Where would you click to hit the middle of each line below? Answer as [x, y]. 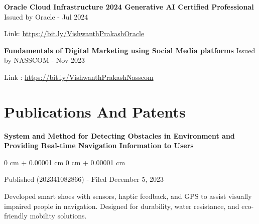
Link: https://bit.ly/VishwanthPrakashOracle [74, 33]
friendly [16, 216]
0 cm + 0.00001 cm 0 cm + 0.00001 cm [65, 162]
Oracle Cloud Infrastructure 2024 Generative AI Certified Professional [129, 7]
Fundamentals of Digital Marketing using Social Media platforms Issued [130, 50]
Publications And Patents [95, 111]
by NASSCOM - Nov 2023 [44, 60]
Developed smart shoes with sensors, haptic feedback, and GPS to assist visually [128, 196]
